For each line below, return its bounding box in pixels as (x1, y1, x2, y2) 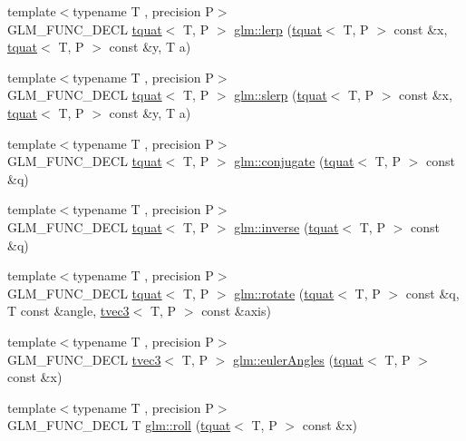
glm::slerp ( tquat (234, 85, 327, 104)
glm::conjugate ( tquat (234, 152, 354, 171)
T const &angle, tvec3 (7, 301, 130, 320)
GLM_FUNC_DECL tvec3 (7, 349, 161, 368)
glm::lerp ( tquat (234, 19, 323, 38)
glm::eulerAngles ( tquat (232, 349, 364, 368)
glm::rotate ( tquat (234, 283, 335, 302)
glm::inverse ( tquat (234, 217, 339, 236)
